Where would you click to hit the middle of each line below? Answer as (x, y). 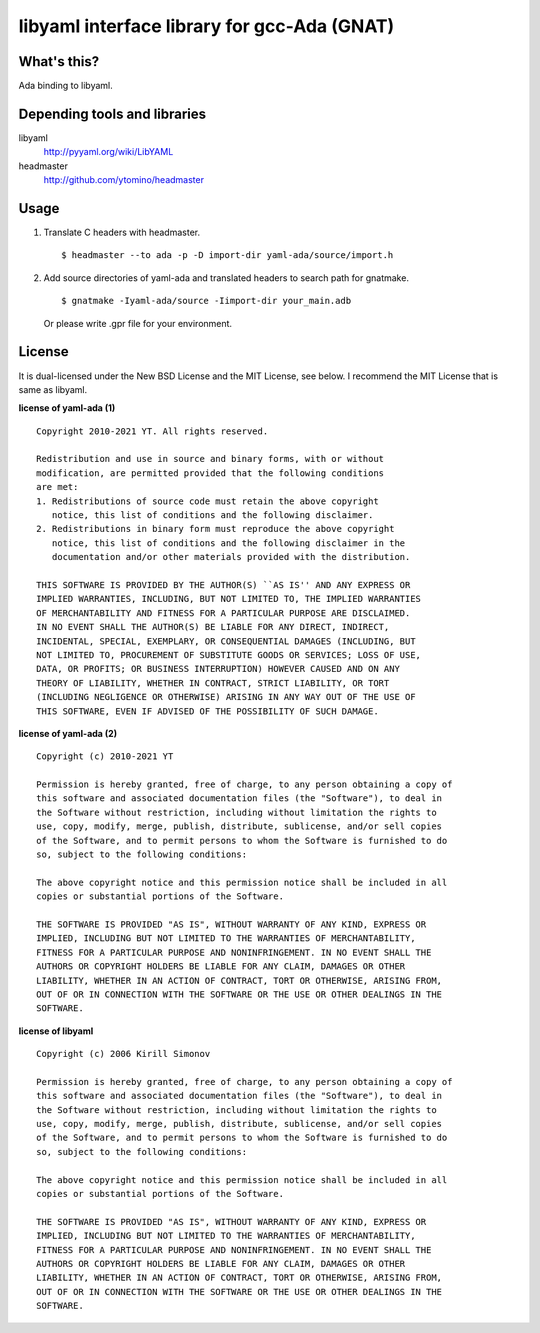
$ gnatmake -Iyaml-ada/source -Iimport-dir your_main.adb (206, 301)
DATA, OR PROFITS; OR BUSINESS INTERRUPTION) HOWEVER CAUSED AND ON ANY (218, 669)
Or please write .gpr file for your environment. (138, 323)
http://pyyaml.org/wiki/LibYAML (108, 152)
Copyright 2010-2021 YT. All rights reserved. (152, 431)
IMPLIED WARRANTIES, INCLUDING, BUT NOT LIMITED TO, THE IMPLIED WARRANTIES (229, 599)
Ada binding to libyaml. (66, 86)
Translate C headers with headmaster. (121, 232)
